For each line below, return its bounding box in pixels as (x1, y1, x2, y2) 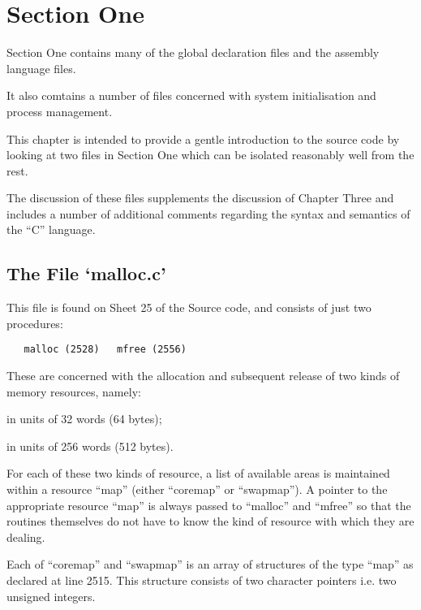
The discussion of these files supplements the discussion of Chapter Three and (6, 189, 394, 206)
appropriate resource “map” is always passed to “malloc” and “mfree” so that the (6, 496, 411, 513)
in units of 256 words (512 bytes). (6, 437, 174, 454)
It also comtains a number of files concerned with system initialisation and (6, 87, 376, 104)
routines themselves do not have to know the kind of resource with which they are (6, 513, 415, 530)
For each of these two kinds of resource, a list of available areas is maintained (6, 465, 390, 482)
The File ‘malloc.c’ (6, 261, 166, 286)
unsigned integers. (6, 587, 96, 604)
